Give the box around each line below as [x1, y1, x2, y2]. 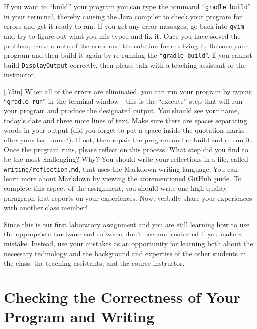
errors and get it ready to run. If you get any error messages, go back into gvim [4, 21, 244, 31]
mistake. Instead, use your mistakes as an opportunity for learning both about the [4, 238, 253, 249]
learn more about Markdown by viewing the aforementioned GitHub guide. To [4, 173, 242, 184]
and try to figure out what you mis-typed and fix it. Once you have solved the [4, 30, 241, 41]
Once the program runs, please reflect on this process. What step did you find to [4, 144, 248, 154]
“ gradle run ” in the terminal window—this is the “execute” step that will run [4, 95, 243, 106]
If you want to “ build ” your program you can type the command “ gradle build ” [4, 1, 251, 11]
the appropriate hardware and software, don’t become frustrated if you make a [4, 229, 242, 239]
